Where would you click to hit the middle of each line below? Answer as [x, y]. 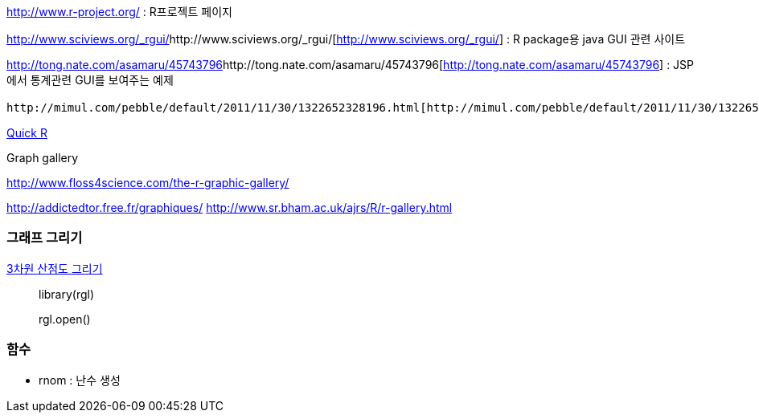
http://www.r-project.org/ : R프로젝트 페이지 [119, 12]
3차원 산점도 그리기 [55, 268]
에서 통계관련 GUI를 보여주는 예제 [90, 80]
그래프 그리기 [45, 238]
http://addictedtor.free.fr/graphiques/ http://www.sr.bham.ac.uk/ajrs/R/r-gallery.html [230, 207]
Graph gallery [43, 158]
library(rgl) [67, 294]
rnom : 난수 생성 [80, 380]
